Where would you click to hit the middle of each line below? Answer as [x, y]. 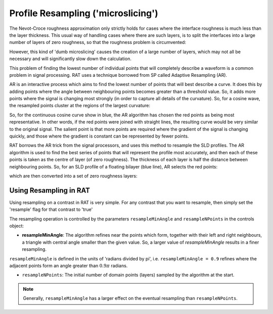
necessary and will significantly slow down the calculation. [70, 59]
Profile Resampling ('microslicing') [84, 13]
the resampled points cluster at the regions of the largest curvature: [80, 106]
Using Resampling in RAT [50, 190]
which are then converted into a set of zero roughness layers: [73, 176]
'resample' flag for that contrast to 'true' [51, 209]
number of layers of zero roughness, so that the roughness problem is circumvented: [98, 42]
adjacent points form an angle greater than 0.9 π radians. [69, 266]
